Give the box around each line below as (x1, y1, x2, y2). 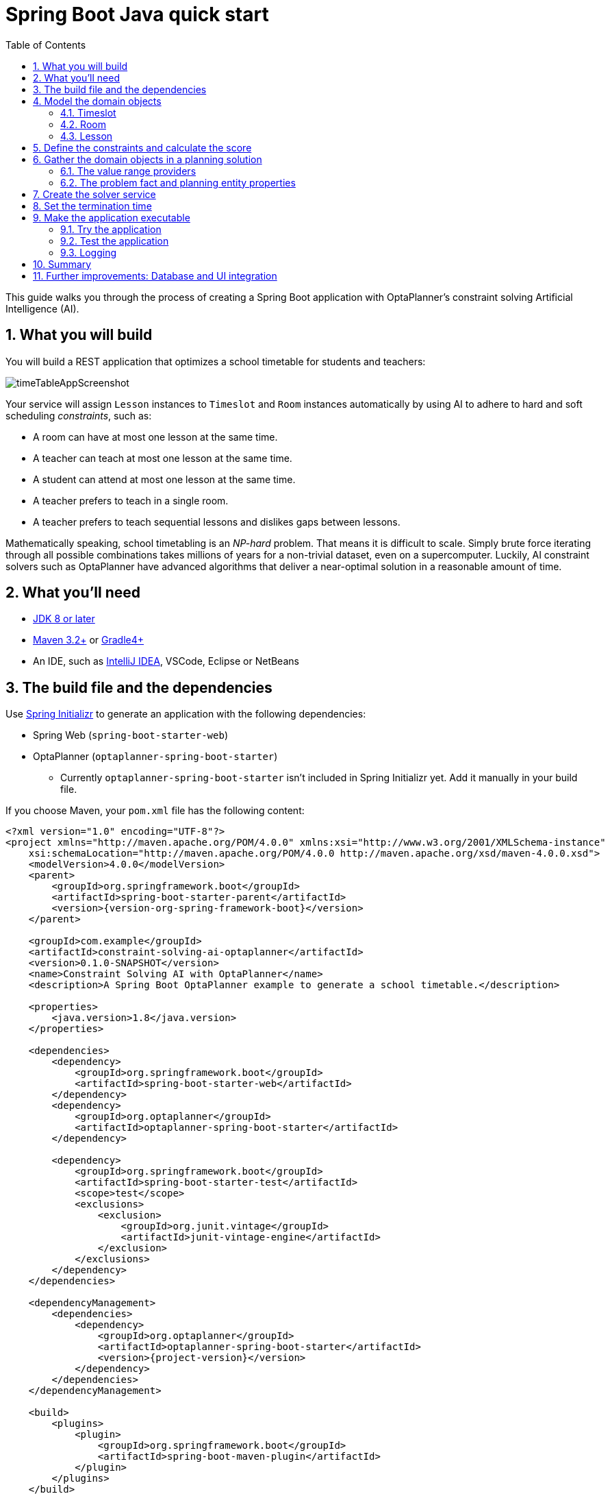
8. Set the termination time (33, 199, 152, 212)
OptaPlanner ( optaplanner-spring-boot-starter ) (33, 750, 278, 763)
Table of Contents (5, 38, 86, 51)
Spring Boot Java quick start (5, 3, 269, 26)
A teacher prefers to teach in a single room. (33, 494, 229, 506)
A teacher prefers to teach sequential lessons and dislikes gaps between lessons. (33, 515, 401, 528)
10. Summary (33, 258, 92, 270)
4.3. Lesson (60, 130, 113, 142)
